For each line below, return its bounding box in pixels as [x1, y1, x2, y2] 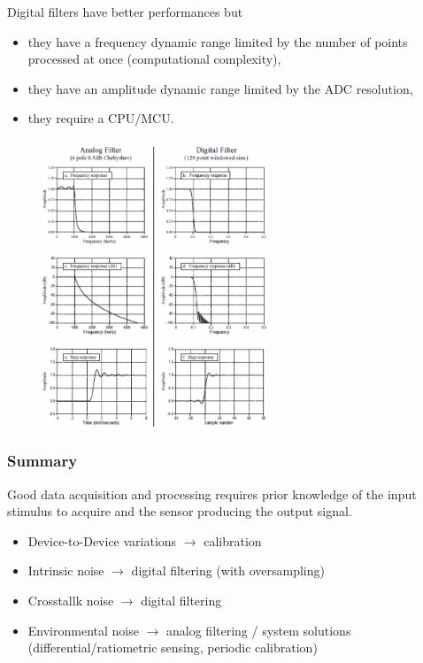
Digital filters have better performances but [7, 3, 243, 20]
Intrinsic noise [27, 561, 104, 580]
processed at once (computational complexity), [27, 50, 281, 68]
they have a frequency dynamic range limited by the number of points [27, 32, 408, 50]
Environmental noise [27, 621, 139, 639]
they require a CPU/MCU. [27, 109, 174, 127]
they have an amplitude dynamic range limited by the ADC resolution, [27, 79, 413, 97]
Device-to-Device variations [27, 531, 177, 550]
